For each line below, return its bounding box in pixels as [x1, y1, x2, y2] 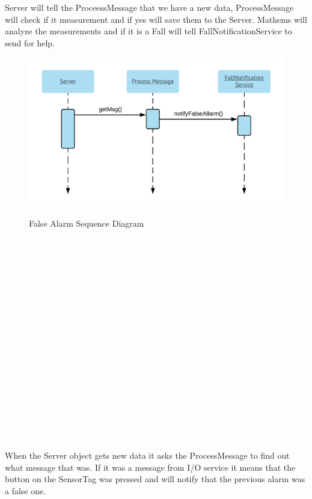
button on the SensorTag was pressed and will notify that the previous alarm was [5, 473, 305, 485]
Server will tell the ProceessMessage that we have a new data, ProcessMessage [5, 1, 294, 13]
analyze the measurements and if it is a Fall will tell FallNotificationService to [5, 25, 292, 37]
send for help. [5, 36, 55, 49]
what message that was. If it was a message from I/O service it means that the [5, 461, 296, 473]
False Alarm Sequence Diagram [29, 216, 144, 229]
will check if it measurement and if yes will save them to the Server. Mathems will [5, 13, 307, 25]
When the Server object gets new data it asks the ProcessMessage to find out [5, 449, 290, 462]
